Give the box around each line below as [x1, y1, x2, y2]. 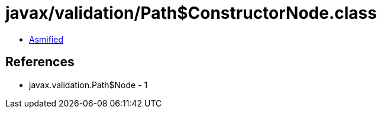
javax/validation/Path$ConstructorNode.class [5, 3, 377, 23]
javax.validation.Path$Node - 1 [29, 79, 148, 90]
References [5, 54, 75, 70]
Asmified [29, 34, 64, 44]
